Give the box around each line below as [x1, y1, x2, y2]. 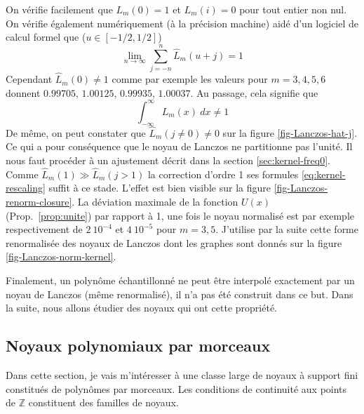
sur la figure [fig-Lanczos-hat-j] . [222, 125, 358, 140]
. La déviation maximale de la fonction [72, 194, 238, 209]
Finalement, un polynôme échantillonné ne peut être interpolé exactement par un [6, 272, 355, 287]
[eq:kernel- [301, 166, 346, 181]
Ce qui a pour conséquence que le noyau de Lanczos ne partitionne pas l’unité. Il [6, 139, 353, 154]
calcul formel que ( [6, 29, 86, 44]
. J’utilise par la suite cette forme [215, 222, 359, 236]
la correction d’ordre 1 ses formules [147, 166, 299, 181]
